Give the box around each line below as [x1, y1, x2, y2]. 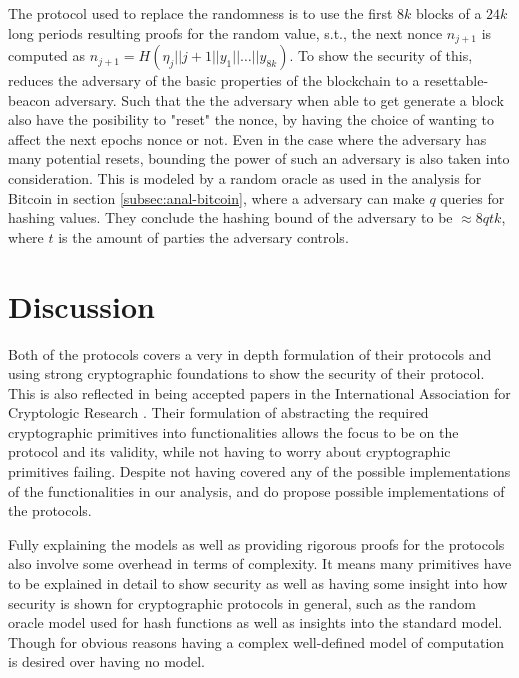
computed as [8, 45, 86, 66]
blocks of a [416, 3, 482, 23]
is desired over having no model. [8, 651, 206, 672]
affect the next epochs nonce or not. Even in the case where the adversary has [8, 128, 487, 149]
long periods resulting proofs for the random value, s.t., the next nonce [8, 22, 443, 43]
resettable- [424, 70, 489, 91]
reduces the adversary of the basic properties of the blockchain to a [8, 70, 420, 91]
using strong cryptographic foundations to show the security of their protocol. [8, 363, 485, 384]
